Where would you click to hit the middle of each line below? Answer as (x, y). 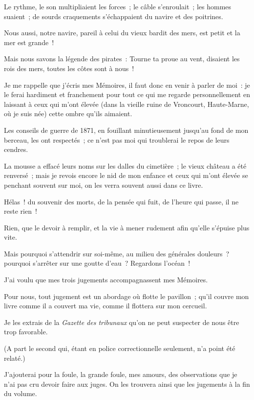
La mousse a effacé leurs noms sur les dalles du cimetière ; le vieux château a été (125, 165)
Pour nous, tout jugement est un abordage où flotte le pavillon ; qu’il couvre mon (127, 296)
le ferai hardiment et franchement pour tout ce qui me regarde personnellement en (127, 94)
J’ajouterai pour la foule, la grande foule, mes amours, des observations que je (121, 374)
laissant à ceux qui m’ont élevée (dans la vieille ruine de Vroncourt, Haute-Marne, (127, 104)
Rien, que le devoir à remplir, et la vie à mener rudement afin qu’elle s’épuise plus (127, 227)
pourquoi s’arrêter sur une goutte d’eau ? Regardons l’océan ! (97, 263)
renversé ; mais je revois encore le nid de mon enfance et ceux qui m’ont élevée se (126, 175)
